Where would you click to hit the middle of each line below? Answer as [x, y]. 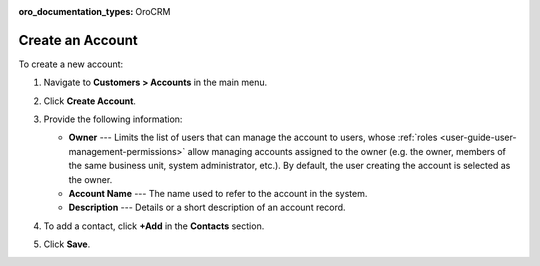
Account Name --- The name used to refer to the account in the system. [218, 194]
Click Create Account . [90, 101]
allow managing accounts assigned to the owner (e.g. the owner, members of [347, 151]
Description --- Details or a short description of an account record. [207, 207]
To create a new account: [71, 64]
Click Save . [67, 244]
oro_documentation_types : [76, 11]
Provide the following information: [113, 119]
